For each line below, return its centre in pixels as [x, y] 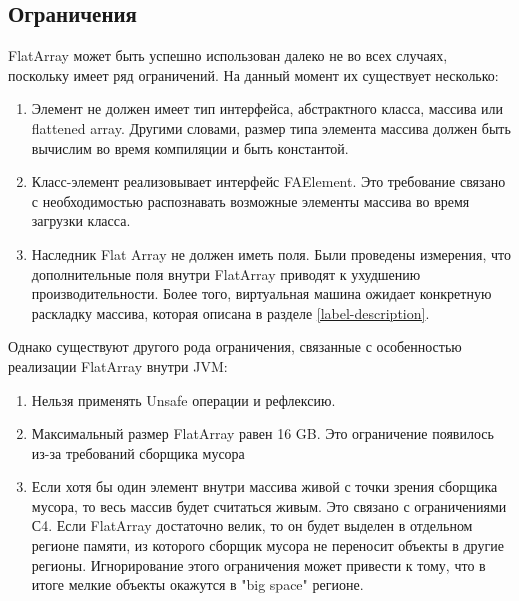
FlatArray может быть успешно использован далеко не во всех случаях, [228, 55]
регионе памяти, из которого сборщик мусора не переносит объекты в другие [267, 545]
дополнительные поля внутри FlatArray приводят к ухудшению [226, 273]
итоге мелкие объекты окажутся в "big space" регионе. [197, 584]
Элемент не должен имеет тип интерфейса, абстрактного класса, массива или [267, 108]
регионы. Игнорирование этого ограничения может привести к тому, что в [258, 564]
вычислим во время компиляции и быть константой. [190, 147]
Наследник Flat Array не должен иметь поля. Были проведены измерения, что [271, 253]
